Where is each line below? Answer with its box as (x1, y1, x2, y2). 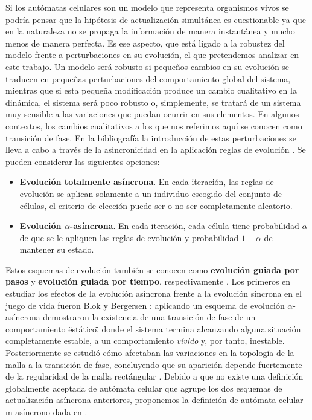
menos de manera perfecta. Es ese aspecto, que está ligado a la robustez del (5, 36, 285, 49)
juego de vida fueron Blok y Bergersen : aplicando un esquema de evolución (5, 299, 285, 311)
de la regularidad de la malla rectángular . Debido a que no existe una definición (5, 370, 304, 383)
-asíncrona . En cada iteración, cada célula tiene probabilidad (69, 219, 299, 232)
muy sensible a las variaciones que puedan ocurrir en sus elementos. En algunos (5, 108, 299, 120)
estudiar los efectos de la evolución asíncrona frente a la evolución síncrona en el (5, 287, 302, 300)
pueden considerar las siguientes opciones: (5, 155, 160, 167)
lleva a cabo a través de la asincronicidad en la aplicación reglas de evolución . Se (5, 143, 306, 156)
